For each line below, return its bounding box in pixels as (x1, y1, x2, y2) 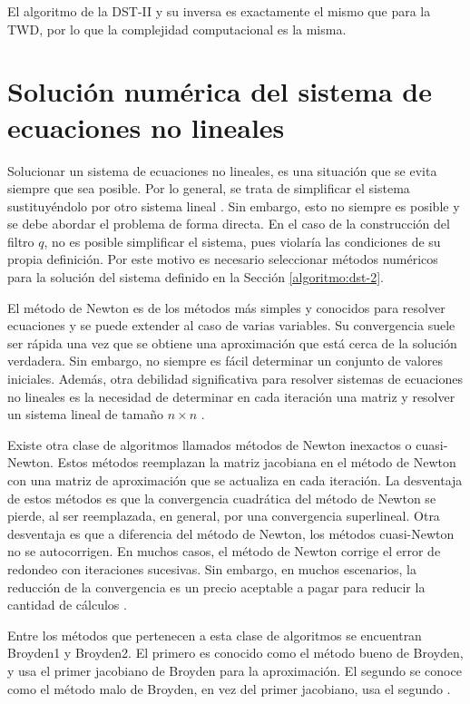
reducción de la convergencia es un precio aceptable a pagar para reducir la (7, 577, 426, 596)
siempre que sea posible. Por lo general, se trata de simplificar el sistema (7, 179, 410, 198)
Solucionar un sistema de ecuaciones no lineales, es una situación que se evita (7, 161, 437, 180)
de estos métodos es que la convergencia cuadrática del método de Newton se (7, 488, 436, 507)
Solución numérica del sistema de (7, 73, 432, 110)
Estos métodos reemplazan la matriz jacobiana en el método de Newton (57, 453, 456, 472)
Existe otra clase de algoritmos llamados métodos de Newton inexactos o (7, 435, 412, 454)
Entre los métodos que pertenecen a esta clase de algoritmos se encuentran (7, 625, 422, 644)
